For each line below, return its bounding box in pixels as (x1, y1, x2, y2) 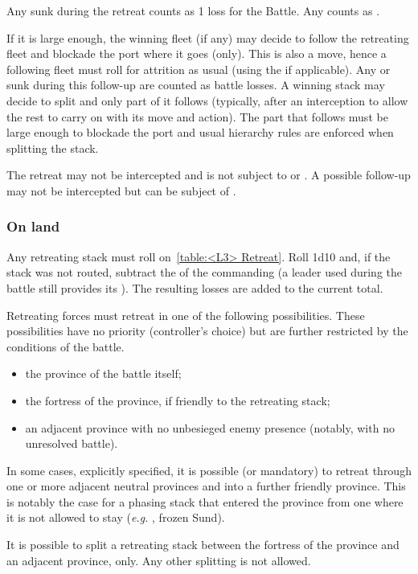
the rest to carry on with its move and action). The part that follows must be (6, 108, 388, 125)
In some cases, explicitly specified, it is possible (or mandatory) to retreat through (6, 461, 412, 478)
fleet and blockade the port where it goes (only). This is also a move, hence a (6, 45, 387, 62)
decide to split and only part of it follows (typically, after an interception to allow (6, 92, 408, 109)
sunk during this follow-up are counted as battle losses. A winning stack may (6, 76, 385, 93)
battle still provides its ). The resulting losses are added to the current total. (6, 279, 383, 296)
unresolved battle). (25, 435, 118, 452)
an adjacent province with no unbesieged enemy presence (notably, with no (25, 419, 395, 436)
